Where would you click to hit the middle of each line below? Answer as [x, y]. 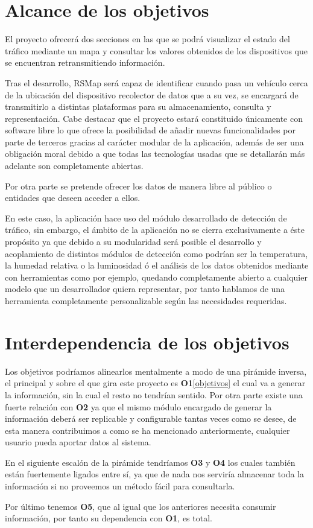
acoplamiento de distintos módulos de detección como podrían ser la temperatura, [156, 253]
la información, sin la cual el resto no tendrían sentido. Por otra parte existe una [154, 394]
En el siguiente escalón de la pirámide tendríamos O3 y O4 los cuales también [150, 462]
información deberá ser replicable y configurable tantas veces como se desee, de [151, 418]
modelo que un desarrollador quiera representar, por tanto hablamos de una [145, 289]
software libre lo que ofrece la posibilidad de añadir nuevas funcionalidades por [150, 130]
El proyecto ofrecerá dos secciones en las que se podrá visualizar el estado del [147, 39]
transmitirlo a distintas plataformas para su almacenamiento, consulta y [138, 107]
